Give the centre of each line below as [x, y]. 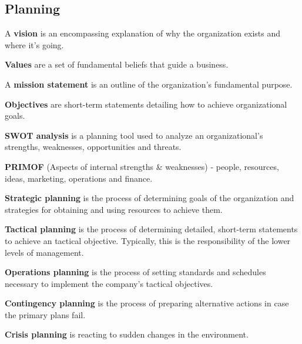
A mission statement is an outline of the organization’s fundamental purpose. [149, 84]
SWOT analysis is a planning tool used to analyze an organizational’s [134, 135]
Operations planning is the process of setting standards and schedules [135, 272]
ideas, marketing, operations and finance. [79, 178]
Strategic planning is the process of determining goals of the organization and [150, 198]
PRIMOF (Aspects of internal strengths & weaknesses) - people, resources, [142, 166]
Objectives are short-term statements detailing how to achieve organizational [146, 104]
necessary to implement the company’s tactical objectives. [109, 283]
